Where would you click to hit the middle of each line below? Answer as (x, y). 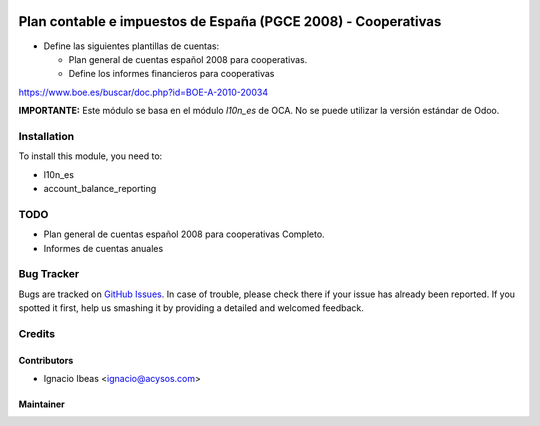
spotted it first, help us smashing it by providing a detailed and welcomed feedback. (191, 308)
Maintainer (41, 404)
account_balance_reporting (100, 188)
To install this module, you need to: (90, 156)
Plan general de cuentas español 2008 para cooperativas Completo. (184, 234)
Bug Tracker (49, 274)
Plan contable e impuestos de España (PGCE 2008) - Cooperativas (230, 21)
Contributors (46, 360)
